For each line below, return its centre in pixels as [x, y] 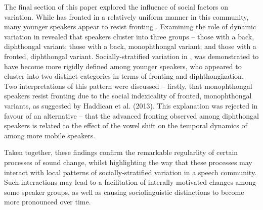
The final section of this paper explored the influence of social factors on [116, 7]
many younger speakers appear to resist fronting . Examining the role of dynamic [130, 27]
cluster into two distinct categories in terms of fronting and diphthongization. [124, 76]
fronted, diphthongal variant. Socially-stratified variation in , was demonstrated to [131, 56]
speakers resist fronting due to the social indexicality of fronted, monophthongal [128, 96]
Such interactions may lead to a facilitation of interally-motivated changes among [130, 182]
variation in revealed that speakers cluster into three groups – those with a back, [129, 36]
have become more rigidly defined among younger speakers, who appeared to [123, 66]
